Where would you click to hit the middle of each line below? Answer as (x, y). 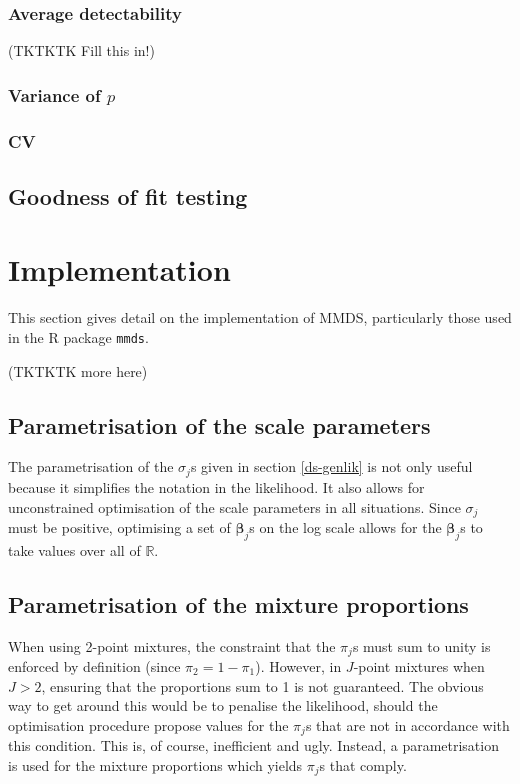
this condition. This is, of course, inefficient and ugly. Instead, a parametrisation (253, 745)
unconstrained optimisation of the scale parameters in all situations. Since (234, 506)
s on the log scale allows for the (345, 526)
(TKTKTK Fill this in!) (81, 50)
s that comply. (363, 764)
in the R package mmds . (78, 337)
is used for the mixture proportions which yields (155, 764)
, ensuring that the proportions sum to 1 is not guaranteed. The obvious (262, 685)
